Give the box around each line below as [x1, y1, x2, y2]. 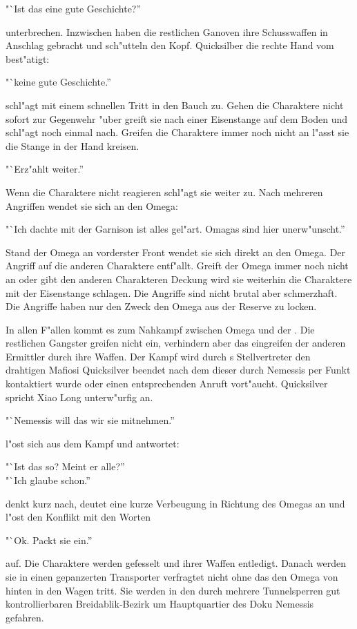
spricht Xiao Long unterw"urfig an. [6, 389, 153, 404]
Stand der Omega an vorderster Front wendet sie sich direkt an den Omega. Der [6, 244, 346, 259]
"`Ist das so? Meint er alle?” [6, 459, 125, 474]
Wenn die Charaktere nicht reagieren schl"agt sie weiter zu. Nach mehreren [6, 184, 323, 199]
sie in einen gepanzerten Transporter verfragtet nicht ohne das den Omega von [6, 570, 338, 583]
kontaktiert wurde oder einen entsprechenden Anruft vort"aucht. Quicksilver [6, 376, 328, 391]
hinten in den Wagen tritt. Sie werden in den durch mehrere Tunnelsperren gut [6, 583, 340, 597]
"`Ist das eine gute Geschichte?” [6, 1, 142, 15]
